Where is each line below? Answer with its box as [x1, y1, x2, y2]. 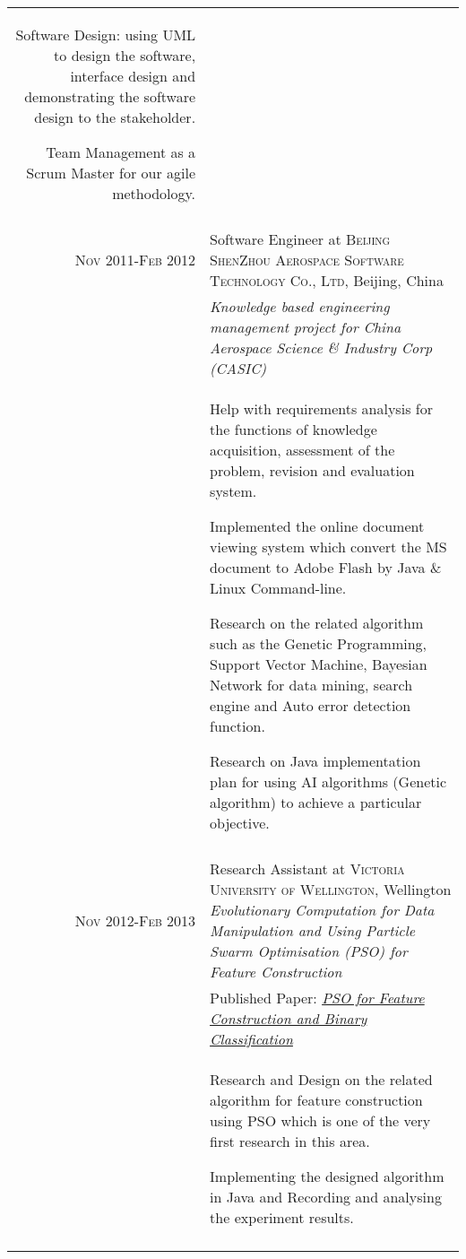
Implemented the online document [210, 516, 425, 536]
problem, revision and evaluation [210, 460, 415, 481]
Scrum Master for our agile [26, 162, 196, 183]
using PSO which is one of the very [210, 1110, 431, 1131]
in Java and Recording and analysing [210, 1186, 442, 1207]
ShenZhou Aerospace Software [210, 249, 404, 270]
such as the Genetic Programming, [210, 633, 427, 654]
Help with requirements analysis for [210, 398, 433, 419]
